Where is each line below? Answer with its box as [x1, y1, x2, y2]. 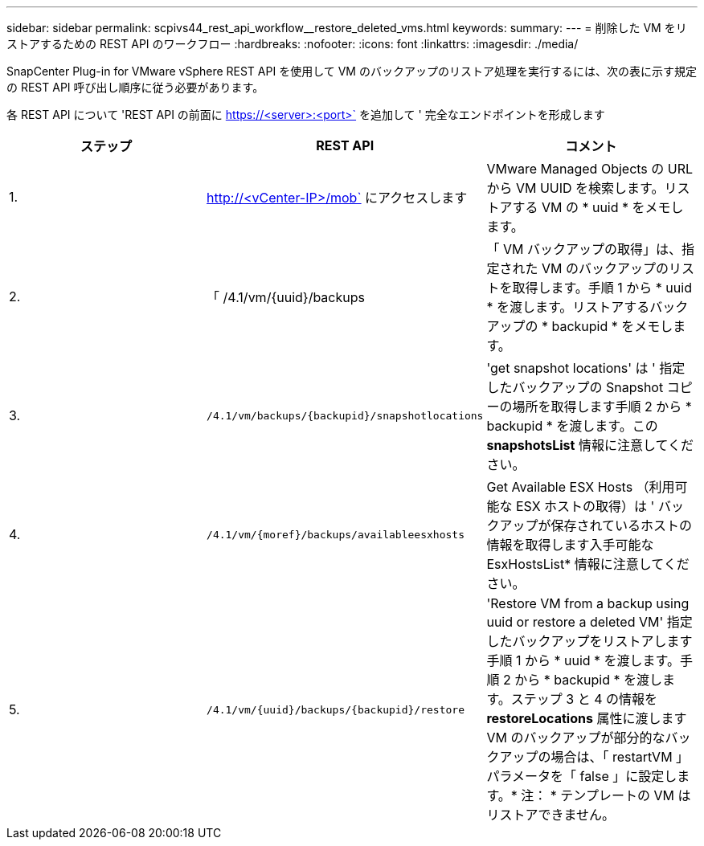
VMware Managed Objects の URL [486, 161, 694, 177]
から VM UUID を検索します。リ [486, 180, 677, 196]
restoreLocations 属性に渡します [486, 710, 687, 726]
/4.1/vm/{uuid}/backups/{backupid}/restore [207, 703, 465, 716]
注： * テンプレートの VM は [521, 787, 691, 803]
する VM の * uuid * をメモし [512, 199, 684, 215]
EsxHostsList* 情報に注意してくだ [486, 556, 690, 572]
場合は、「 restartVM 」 [551, 749, 690, 765]
